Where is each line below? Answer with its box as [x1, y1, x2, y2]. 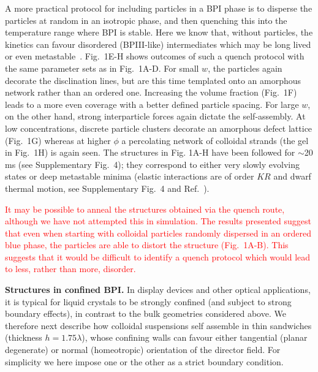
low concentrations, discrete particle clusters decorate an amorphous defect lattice [5, 121, 312, 134]
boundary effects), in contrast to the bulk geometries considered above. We [5, 307, 286, 320]
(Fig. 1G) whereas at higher [5, 134, 111, 146]
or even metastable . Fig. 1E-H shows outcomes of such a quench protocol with [5, 50, 305, 63]
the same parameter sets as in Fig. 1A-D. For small [5, 61, 199, 74]
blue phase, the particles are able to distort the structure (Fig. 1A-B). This [5, 238, 289, 251]
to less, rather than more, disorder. [5, 262, 136, 275]
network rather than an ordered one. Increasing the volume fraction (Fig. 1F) [5, 86, 297, 99]
